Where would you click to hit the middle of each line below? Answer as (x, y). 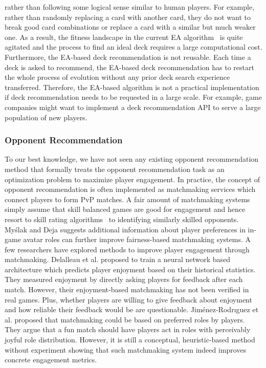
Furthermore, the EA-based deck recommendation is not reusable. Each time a (128, 57)
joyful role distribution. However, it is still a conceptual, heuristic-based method (130, 340)
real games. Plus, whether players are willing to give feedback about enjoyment (128, 299)
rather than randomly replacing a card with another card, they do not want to (128, 17)
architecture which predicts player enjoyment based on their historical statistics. (130, 269)
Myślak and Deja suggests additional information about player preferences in (125, 229)
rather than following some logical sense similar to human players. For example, (130, 7)
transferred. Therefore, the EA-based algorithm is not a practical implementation (132, 87)
